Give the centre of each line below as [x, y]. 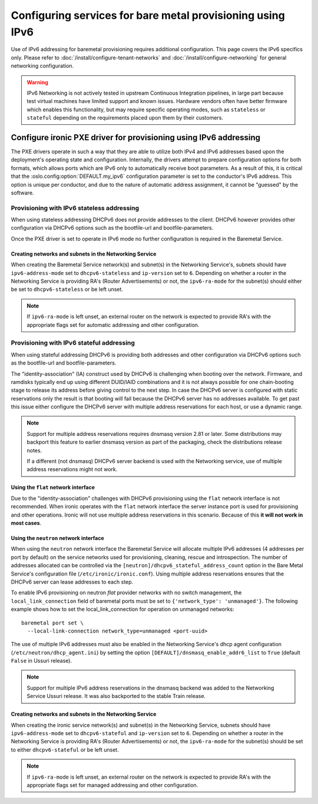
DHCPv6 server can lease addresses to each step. [72, 582]
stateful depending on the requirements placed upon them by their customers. [125, 118]
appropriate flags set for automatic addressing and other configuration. [113, 325]
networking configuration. [42, 66]
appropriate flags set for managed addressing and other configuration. [112, 785]
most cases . [26, 523]
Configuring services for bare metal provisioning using [148, 15]
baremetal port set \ [52, 623]
